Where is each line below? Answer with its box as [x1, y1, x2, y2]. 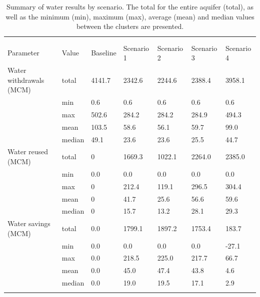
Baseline [91, 47, 116, 58]
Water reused [7, 146, 48, 157]
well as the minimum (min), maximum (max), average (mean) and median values [5, 11, 254, 21]
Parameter [7, 47, 39, 58]
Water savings [7, 218, 50, 229]
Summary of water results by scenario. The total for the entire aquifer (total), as [6, 1, 254, 11]
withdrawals [7, 74, 44, 85]
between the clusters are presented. [76, 21, 184, 31]
